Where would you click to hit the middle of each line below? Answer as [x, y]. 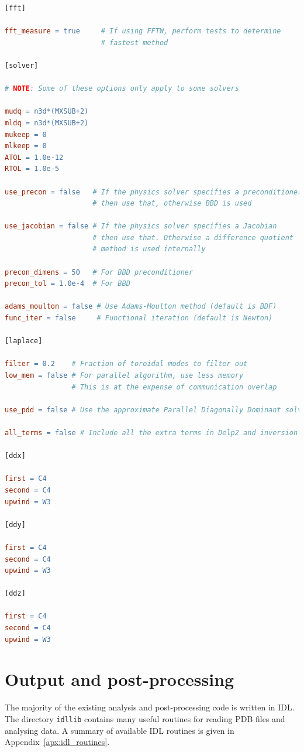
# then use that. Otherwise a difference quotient [193, 237]
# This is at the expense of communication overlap [174, 387]
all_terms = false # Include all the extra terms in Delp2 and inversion [151, 433]
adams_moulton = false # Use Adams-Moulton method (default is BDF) [141, 307]
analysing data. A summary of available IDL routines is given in [120, 730]
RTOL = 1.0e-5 [32, 169]
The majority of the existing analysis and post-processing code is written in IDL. [150, 707]
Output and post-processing [120, 679]
